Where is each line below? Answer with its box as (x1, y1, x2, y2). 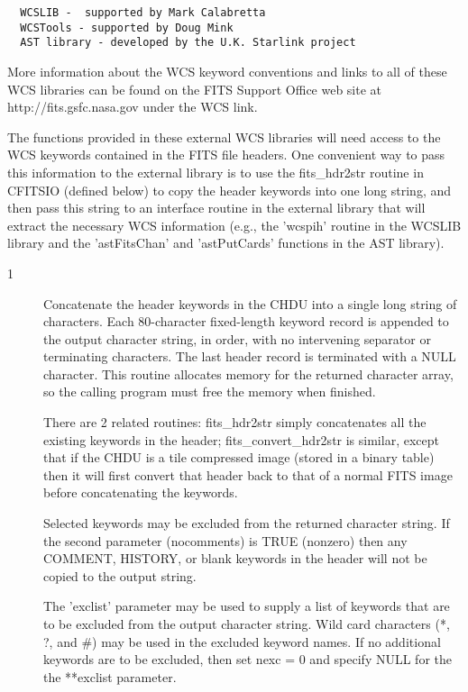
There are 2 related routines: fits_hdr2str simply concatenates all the (43, 413, 427, 432)
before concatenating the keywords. (43, 483, 238, 502)
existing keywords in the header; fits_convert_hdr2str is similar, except (43, 430, 439, 449)
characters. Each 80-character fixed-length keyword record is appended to (43, 312, 449, 331)
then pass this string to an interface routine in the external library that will (7, 198, 426, 217)
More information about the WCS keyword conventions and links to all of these (7, 61, 447, 80)
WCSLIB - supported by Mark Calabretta (20, 6, 266, 19)
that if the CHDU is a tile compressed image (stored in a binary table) (43, 448, 435, 467)
